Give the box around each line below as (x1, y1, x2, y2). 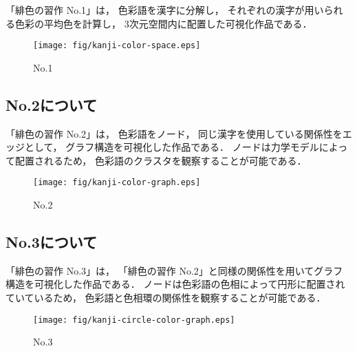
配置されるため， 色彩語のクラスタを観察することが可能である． (14, 153, 307, 167)
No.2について (6, 94, 98, 115)
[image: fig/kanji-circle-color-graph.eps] (33, 315, 235, 325)
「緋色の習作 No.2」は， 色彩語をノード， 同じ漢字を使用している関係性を (6, 126, 343, 140)
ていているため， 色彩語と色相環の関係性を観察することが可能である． (6, 290, 326, 305)
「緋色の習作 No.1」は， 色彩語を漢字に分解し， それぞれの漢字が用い (6, 3, 324, 17)
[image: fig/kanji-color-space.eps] (33, 41, 201, 51)
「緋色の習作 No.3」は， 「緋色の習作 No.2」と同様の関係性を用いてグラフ (6, 263, 343, 277)
